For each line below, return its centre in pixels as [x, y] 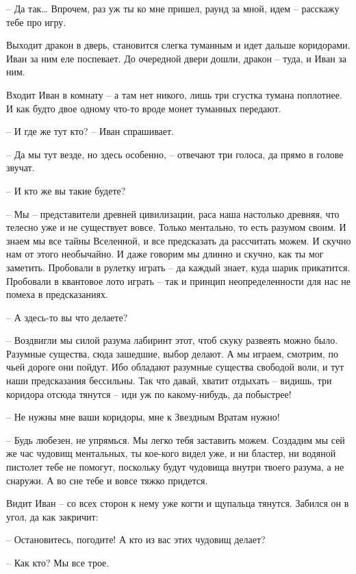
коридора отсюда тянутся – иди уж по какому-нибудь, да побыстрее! [149, 394]
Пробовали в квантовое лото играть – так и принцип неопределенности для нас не [178, 280]
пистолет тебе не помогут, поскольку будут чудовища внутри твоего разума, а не [175, 467]
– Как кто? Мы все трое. [58, 562]
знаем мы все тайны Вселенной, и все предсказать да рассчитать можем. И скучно [179, 240]
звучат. [21, 167]
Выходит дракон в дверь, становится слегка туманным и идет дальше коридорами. [178, 45]
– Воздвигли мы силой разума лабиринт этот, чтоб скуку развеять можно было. [172, 340]
